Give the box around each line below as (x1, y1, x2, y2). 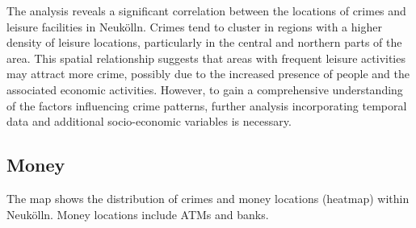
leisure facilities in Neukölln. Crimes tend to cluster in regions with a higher (6, 18, 382, 35)
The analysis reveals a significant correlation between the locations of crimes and (6, 2, 406, 19)
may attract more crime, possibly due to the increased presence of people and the (6, 65, 410, 82)
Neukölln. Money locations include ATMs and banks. (6, 205, 269, 222)
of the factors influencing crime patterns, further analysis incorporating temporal (6, 97, 407, 114)
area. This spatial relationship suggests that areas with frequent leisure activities (6, 49, 405, 66)
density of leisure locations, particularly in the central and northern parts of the (6, 34, 402, 51)
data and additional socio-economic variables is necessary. (6, 113, 292, 130)
